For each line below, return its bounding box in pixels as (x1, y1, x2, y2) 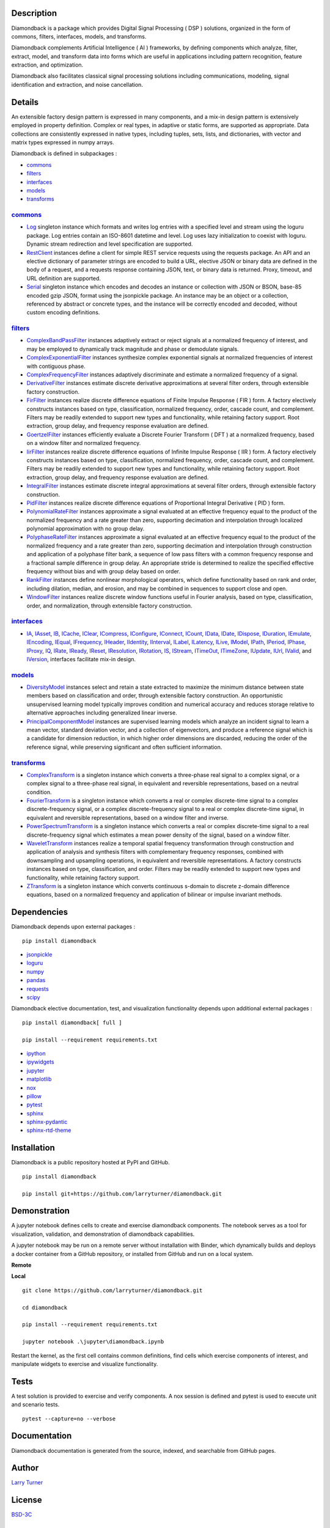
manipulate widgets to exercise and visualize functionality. (11, 1360, 158, 1367)
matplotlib (26, 1076, 52, 1083)
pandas (26, 977, 46, 984)
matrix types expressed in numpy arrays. (11, 138, 114, 146)
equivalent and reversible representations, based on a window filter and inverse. (26, 814, 229, 821)
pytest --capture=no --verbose (22, 1415, 116, 1422)
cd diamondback (22, 1304, 68, 1311)
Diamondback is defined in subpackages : (11, 150, 117, 157)
